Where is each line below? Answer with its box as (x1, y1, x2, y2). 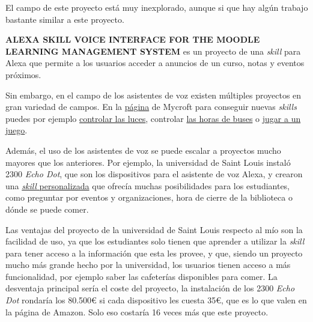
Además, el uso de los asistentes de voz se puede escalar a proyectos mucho (5, 144, 281, 156)
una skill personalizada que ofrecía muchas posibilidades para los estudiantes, (5, 179, 290, 192)
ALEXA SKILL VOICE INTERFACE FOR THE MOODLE (5, 33, 260, 46)
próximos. (5, 68, 41, 80)
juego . (5, 124, 28, 136)
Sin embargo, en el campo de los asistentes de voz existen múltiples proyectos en (5, 88, 302, 101)
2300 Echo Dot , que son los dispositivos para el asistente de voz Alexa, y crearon (5, 168, 303, 180)
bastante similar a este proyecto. (5, 13, 124, 25)
